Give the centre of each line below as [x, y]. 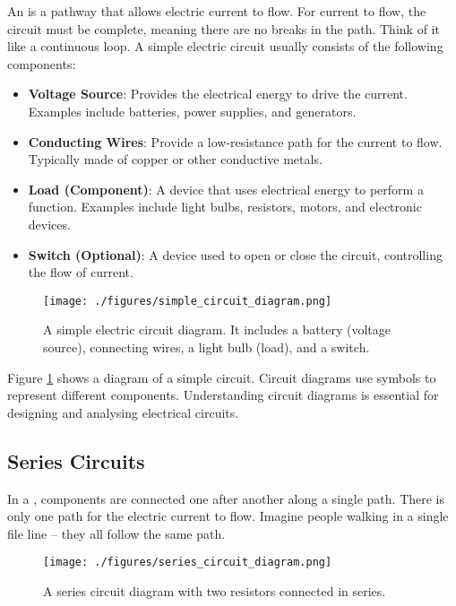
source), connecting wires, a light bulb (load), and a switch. [206, 346]
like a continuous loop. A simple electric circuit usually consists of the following [225, 46]
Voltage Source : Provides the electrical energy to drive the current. [218, 94]
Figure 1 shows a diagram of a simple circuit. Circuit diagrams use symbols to [222, 377]
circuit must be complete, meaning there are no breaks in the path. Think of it [224, 28]
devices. [49, 224]
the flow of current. [81, 272]
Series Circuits [76, 460]
